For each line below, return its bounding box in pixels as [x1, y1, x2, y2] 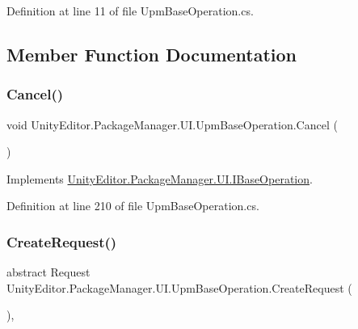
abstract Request [6, 264, 91, 280]
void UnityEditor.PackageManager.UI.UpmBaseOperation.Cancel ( [6, 116, 338, 133]
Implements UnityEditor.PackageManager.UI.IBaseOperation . [6, 170, 313, 187]
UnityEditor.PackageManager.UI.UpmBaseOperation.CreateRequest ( [6, 279, 352, 296]
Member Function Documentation [6, 41, 297, 66]
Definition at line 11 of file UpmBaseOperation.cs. [6, 2, 254, 19]
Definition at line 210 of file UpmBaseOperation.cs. [6, 197, 259, 214]
